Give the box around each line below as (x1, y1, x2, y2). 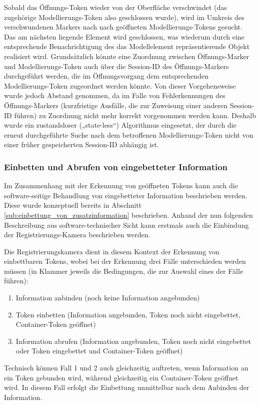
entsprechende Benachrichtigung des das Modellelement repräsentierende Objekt (4, 41, 250, 52)
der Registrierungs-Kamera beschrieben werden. (4, 229, 150, 240)
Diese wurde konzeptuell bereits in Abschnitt (4, 200, 142, 210)
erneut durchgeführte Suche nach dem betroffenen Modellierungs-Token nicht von (4, 129, 253, 140)
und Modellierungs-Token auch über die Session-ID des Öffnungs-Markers (4, 61, 229, 71)
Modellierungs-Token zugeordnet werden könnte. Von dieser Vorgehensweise (4, 80, 236, 91)
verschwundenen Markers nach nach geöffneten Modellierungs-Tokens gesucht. (4, 22, 242, 32)
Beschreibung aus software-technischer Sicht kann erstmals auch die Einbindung (4, 219, 249, 230)
